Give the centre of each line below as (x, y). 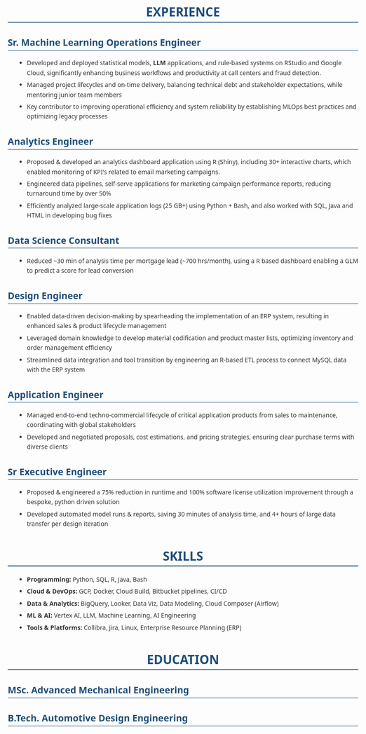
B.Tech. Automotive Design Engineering (98, 718)
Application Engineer (56, 394)
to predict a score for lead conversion (80, 271)
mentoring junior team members (74, 94)
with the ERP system (56, 370)
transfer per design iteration (67, 523)
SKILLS (183, 556)
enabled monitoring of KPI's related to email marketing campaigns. (123, 171)
